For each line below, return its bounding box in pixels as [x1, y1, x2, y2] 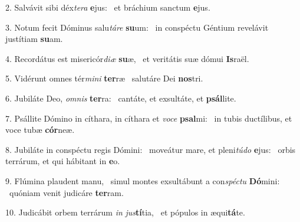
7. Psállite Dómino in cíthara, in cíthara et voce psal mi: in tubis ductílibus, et [5, 112, 292, 124]
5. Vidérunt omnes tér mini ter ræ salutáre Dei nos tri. [5, 72, 203, 84]
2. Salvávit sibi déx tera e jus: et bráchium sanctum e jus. [5, 1, 210, 13]
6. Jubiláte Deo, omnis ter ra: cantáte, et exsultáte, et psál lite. [5, 92, 236, 104]
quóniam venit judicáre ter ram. [9, 186, 124, 198]
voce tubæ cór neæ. [5, 123, 75, 136]
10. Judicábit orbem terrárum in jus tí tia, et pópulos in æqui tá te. [5, 206, 245, 218]
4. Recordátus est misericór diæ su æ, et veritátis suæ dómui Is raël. [5, 52, 249, 64]
